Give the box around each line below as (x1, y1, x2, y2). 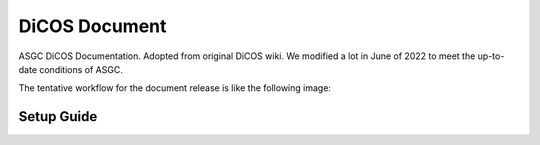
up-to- (477, 50, 505, 62)
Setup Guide (18, 108, 98, 125)
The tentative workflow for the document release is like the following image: (18, 82, 332, 94)
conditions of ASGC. (38, 63, 124, 75)
